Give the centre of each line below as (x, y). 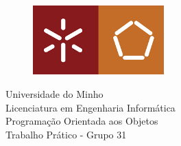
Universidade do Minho (55, 93)
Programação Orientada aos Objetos (82, 121)
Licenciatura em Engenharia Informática (90, 107)
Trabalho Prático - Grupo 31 (66, 134)
